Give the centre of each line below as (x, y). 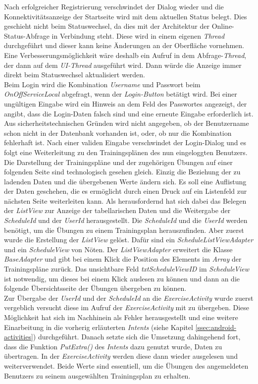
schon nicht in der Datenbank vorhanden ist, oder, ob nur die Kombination (118, 133)
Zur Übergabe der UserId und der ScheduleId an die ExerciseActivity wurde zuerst (129, 298)
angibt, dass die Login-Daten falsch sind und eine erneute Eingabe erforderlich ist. (129, 113)
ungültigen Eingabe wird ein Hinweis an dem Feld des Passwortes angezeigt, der (126, 103)
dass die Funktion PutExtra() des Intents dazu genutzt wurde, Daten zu (113, 346)
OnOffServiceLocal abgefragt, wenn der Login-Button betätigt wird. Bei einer (121, 94)
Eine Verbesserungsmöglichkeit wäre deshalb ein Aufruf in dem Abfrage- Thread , (125, 55)
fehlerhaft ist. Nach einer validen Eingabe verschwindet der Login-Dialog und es (125, 142)
